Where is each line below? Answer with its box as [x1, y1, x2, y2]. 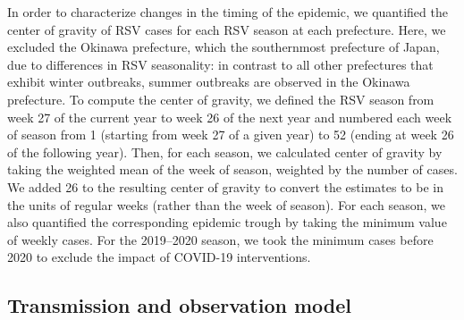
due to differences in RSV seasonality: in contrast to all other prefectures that [7, 55, 434, 73]
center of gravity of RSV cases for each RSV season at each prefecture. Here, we [7, 20, 446, 38]
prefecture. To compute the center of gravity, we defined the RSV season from [7, 89, 434, 108]
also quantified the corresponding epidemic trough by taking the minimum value [7, 213, 447, 232]
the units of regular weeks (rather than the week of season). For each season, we [7, 195, 446, 214]
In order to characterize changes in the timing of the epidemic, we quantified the [7, 3, 448, 21]
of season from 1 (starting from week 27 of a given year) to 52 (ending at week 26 [7, 125, 454, 144]
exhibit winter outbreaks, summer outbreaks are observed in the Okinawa [7, 72, 410, 91]
